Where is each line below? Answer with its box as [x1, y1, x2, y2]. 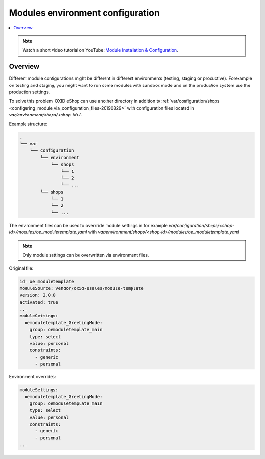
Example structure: [9, 121, 48, 127]
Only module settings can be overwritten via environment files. [22, 252, 149, 258]
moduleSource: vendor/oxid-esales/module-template [19, 286, 144, 291]
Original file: [9, 265, 34, 271]
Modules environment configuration [9, 7, 159, 18]
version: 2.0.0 [19, 292, 56, 298]
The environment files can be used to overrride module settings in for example [9, 222, 168, 228]
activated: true [19, 299, 59, 305]
